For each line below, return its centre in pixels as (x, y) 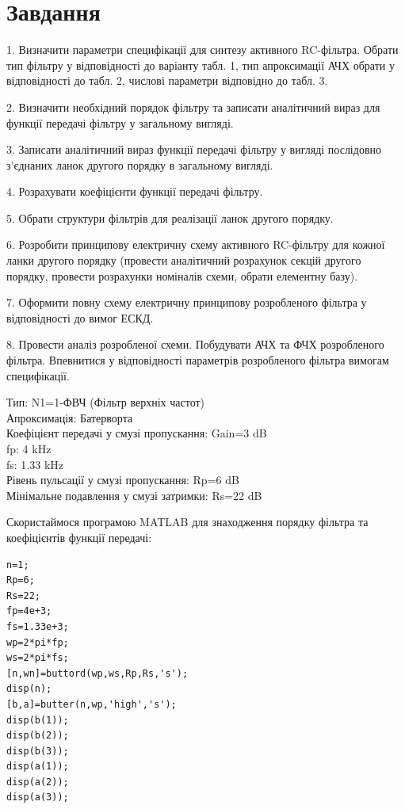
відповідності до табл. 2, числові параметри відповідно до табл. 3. (167, 80)
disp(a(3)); (38, 798)
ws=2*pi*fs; (38, 658)
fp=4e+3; (29, 611)
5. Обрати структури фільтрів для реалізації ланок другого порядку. (170, 218)
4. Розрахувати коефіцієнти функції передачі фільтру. (135, 191)
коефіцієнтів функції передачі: (79, 537)
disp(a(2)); (38, 782)
